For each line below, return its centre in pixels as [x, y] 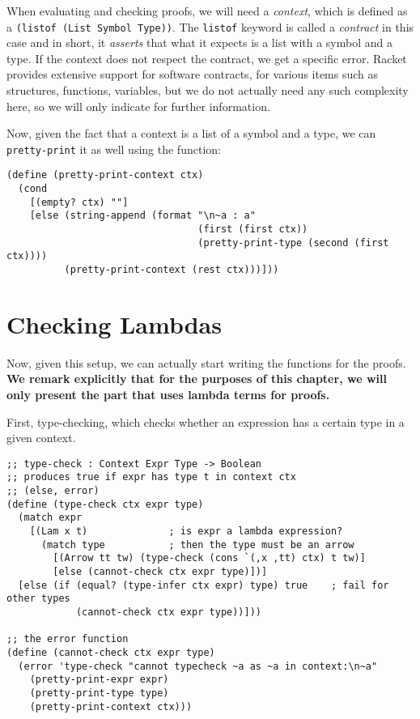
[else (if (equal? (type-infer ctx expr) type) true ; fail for [204, 585]
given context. [41, 438]
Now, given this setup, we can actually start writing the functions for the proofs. [206, 362]
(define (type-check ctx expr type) [105, 504]
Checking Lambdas [114, 323]
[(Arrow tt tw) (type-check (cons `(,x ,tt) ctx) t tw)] [209, 558]
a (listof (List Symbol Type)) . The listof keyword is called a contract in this [210, 26]
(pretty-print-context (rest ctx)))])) [172, 270]
